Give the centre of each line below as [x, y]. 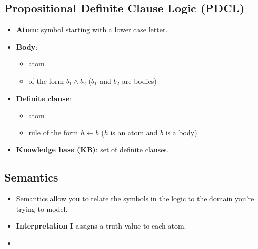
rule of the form [53, 132]
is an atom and [134, 132]
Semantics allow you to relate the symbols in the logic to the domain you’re [135, 199]
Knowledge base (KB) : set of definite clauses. [92, 150]
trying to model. [42, 208]
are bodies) [139, 81]
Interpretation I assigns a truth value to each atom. [101, 226]
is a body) [181, 132]
